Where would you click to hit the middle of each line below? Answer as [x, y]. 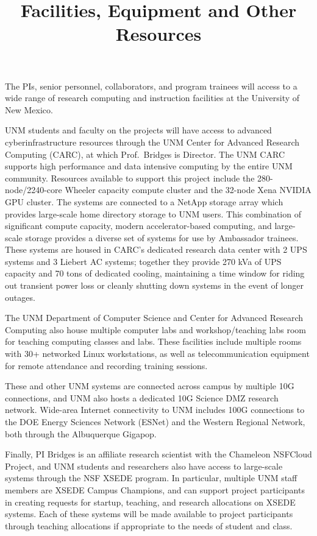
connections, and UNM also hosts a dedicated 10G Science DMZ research [142, 397]
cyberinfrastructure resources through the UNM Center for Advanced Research [152, 142]
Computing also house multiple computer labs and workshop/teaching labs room [156, 329]
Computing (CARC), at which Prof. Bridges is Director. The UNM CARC [145, 154]
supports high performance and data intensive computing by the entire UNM [149, 166]
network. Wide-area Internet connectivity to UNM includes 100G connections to [155, 410]
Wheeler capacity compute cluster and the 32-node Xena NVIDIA [188, 190]
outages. [20, 297]
